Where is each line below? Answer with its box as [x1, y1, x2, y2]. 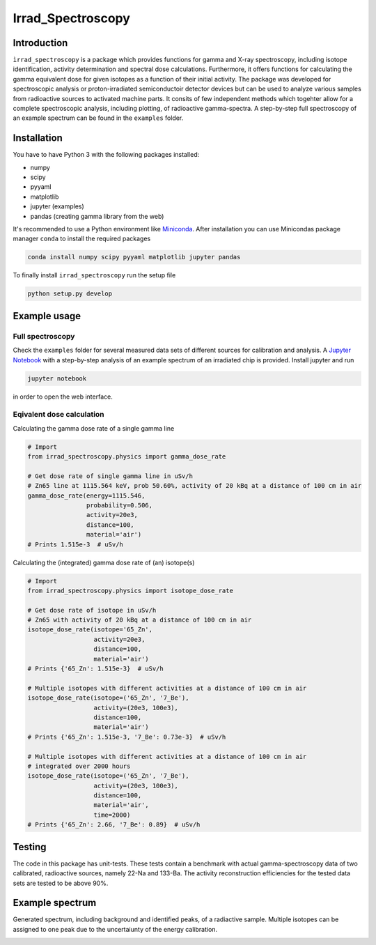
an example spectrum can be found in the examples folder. [13, 114, 184, 122]
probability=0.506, [86, 501, 153, 509]
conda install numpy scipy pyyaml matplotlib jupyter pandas [27, 253, 241, 261]
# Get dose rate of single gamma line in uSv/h [27, 472, 193, 480]
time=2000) [93, 810, 131, 819]
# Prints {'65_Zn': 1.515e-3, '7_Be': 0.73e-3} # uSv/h [27, 732, 226, 741]
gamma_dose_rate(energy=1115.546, [27, 491, 146, 500]
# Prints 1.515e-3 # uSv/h [27, 540, 123, 548]
